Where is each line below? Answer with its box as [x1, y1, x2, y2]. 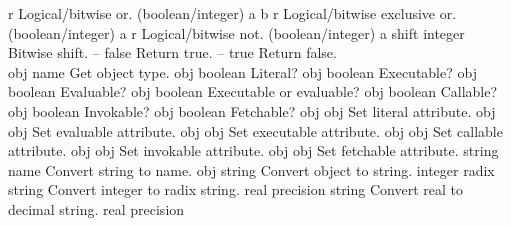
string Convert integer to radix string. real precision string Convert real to [8, 179, 463, 200]
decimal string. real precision [8, 198, 185, 219]
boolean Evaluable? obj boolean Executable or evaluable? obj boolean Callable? [8, 81, 498, 102]
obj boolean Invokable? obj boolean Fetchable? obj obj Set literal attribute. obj [8, 100, 496, 121]
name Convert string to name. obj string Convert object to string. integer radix [8, 159, 495, 180]
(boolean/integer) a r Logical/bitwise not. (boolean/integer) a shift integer [8, 22, 465, 43]
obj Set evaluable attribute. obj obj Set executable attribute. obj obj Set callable [8, 120, 503, 141]
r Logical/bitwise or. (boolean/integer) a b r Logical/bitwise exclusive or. [8, 3, 457, 23]
